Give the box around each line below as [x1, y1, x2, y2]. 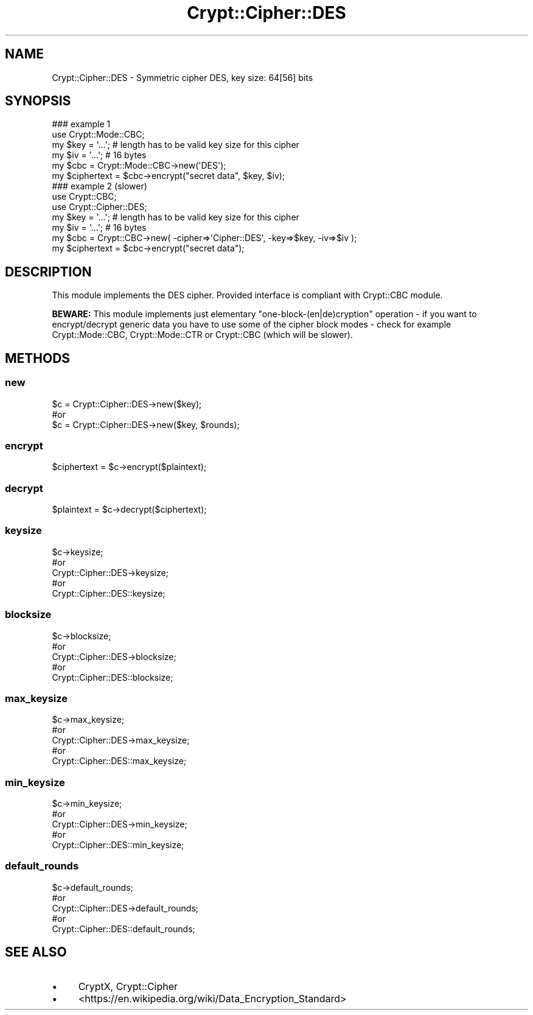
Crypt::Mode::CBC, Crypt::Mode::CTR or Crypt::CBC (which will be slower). [52, 329, 353, 340]
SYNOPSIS [5, 93, 71, 109]
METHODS [5, 350, 71, 366]
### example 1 [52, 119, 111, 130]
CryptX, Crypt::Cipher [78, 980, 178, 992]
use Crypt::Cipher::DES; [52, 202, 147, 212]
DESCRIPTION [5, 264, 92, 279]
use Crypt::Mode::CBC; [52, 129, 145, 140]
